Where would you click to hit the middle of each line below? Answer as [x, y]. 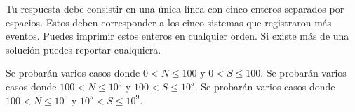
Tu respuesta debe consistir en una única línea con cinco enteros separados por [175, 8]
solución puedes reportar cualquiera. [83, 49]
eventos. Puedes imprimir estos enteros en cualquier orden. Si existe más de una [177, 36]
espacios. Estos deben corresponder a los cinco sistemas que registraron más [169, 22]
